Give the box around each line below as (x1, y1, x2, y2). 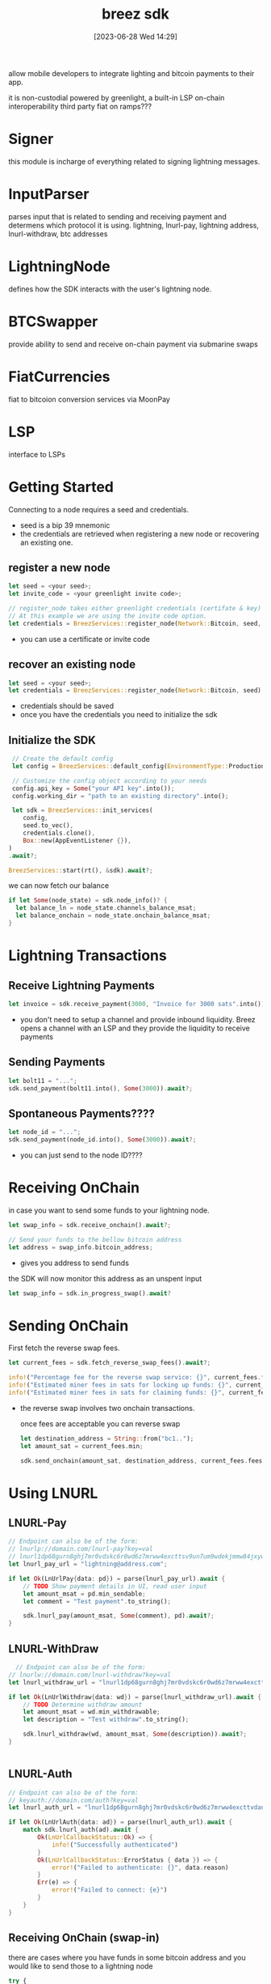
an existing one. (19, 537, 73, 547)
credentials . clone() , (23, 829, 95, 838)
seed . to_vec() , (23, 822, 74, 830)
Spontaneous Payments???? (8, 1107, 156, 1120)
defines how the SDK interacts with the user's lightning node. (8, 284, 212, 294)
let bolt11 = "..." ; (8, 1077, 78, 1085)
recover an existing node (8, 657, 136, 672)
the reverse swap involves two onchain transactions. (19, 1403, 195, 1413)
